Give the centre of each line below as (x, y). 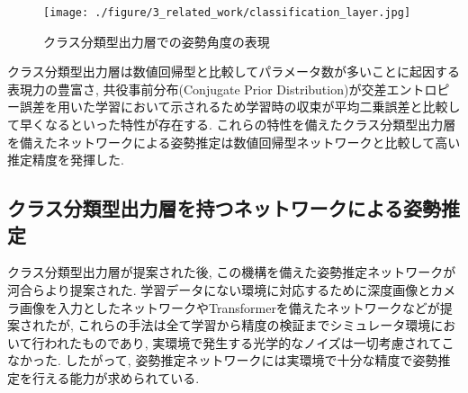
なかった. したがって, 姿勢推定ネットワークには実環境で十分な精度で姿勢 (223, 360)
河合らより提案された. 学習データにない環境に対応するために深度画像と (219, 290)
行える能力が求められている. (116, 377)
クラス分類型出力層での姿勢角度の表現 (157, 41)
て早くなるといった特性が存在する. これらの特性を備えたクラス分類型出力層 (232, 125)
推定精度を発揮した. (66, 160)
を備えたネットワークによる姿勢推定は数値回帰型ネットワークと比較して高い (234, 142)
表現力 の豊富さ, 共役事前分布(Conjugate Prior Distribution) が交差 (197, 89)
